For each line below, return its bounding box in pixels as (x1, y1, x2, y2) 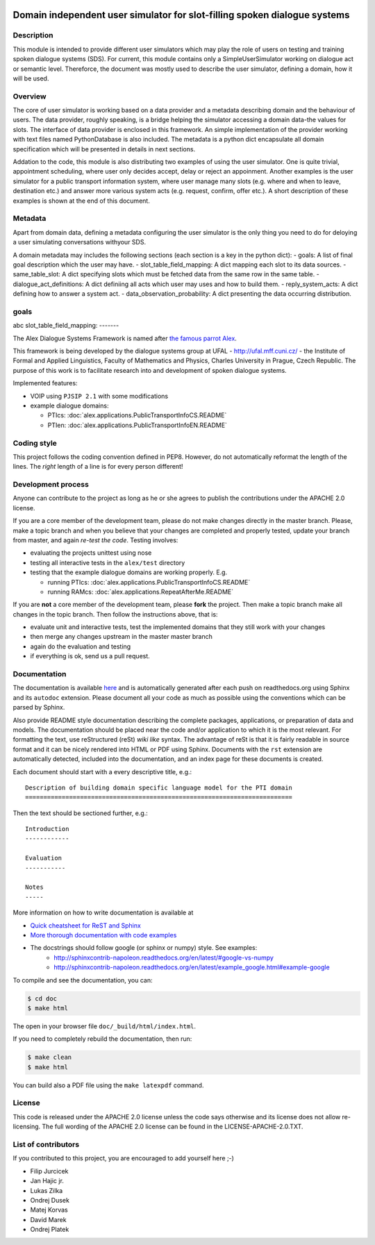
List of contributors (12, 1139, 80, 1149)
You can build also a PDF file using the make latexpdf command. (12, 1080, 204, 1089)
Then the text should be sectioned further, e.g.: (12, 809, 149, 817)
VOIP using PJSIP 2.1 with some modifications (30, 392, 169, 400)
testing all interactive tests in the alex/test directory (30, 558, 185, 567)
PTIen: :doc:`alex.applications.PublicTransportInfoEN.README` (47, 421, 227, 429)
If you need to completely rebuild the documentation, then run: (12, 1035, 192, 1043)
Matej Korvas (30, 1205, 69, 1214)
